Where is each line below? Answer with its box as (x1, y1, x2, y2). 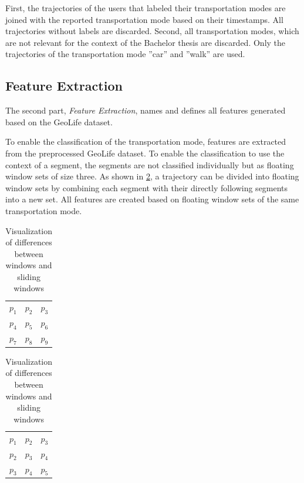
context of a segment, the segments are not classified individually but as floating (5, 158, 294, 171)
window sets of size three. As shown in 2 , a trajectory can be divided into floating (5, 170, 299, 182)
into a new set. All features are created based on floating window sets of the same (5, 193, 299, 205)
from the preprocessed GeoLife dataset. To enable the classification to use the (5, 146, 285, 159)
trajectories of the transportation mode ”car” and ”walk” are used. (5, 48, 245, 60)
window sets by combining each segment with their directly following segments (5, 181, 288, 194)
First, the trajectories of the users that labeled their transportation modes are (5, 2, 286, 14)
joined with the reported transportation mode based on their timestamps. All (5, 13, 283, 25)
